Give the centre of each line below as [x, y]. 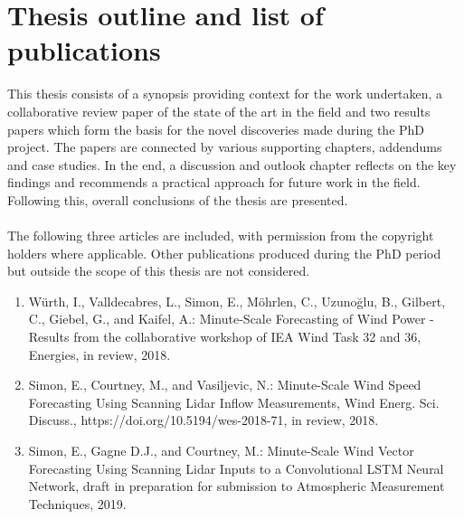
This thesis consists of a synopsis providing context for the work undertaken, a [225, 94]
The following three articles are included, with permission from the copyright [221, 236]
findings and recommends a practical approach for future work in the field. [214, 182]
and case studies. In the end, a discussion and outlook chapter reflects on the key [232, 164]
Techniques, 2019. [77, 503]
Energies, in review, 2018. [99, 354]
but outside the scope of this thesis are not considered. [159, 271]
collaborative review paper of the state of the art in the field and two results [219, 111]
